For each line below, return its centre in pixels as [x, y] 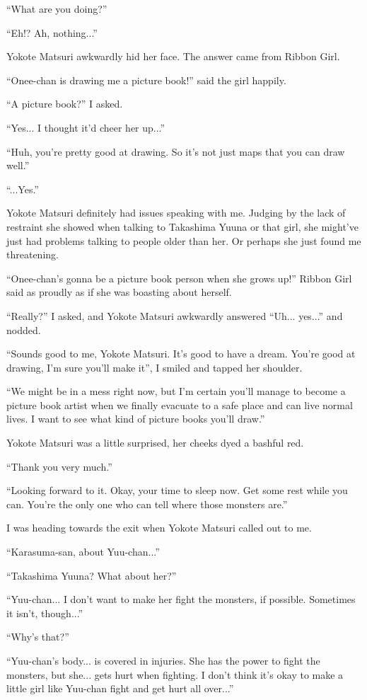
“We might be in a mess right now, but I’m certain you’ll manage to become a [176, 391]
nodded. [24, 329]
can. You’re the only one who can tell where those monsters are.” [147, 504]
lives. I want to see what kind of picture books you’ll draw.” [136, 419]
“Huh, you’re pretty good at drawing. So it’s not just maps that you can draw [176, 151]
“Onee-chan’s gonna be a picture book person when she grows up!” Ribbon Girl [179, 278]
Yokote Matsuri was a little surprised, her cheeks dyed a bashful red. [155, 443]
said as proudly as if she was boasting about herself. [119, 292]
